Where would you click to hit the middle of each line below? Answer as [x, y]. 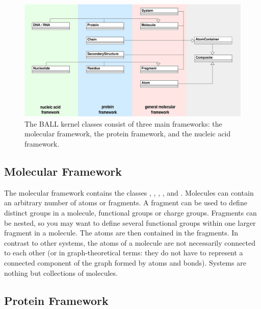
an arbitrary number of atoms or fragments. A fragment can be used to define [126, 203]
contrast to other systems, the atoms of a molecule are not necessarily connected [130, 242]
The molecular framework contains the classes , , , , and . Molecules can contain [129, 192]
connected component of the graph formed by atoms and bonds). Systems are [125, 263]
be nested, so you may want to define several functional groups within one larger [130, 222]
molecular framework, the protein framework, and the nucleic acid [128, 134]
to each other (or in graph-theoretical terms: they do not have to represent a [124, 253]
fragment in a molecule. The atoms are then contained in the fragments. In [121, 233]
